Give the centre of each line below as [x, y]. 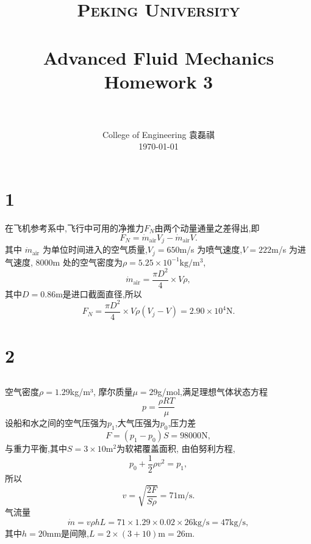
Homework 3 [159, 81]
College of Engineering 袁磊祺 [159, 134]
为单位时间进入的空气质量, [95, 249]
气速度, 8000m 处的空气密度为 [64, 262]
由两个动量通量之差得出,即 [207, 228]
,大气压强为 [138, 423]
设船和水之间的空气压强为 [56, 423]
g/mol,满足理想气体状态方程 [213, 391]
